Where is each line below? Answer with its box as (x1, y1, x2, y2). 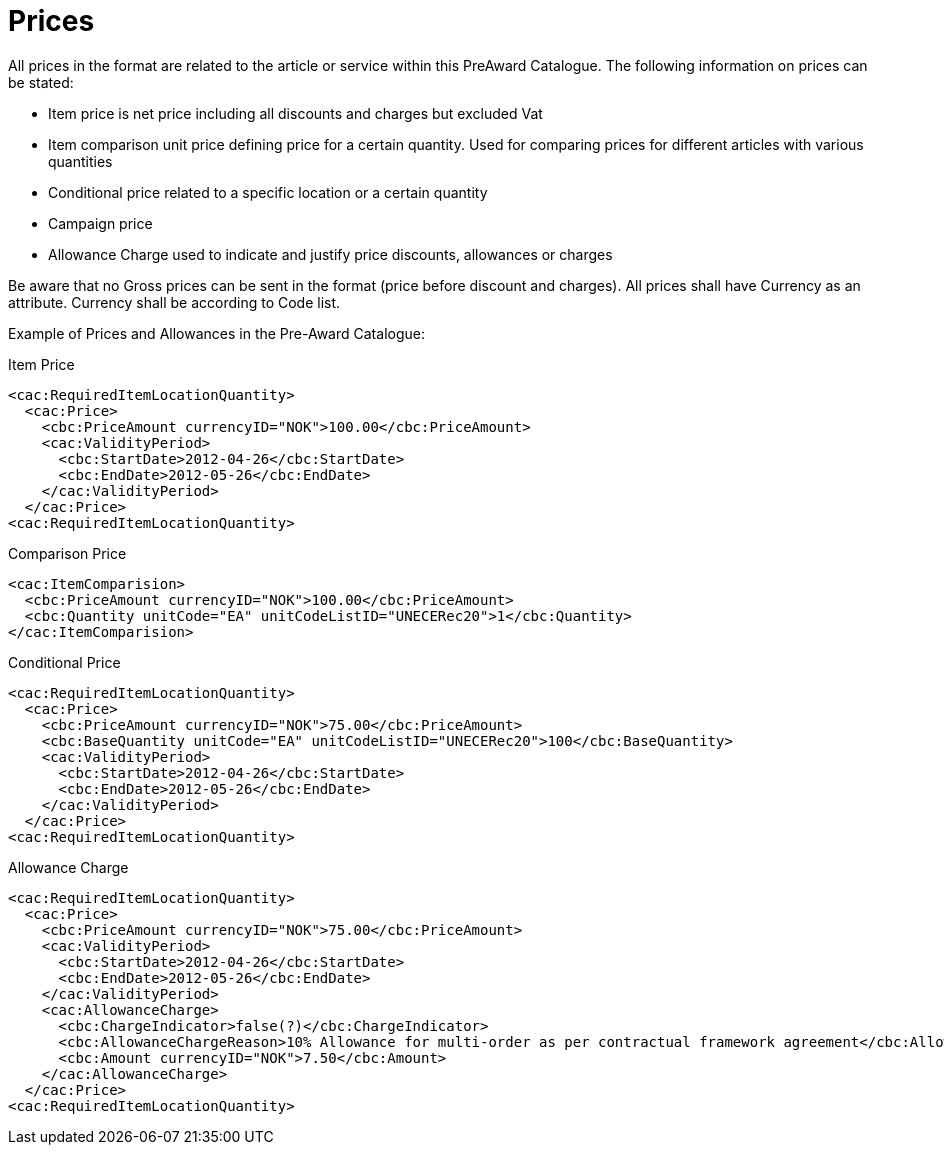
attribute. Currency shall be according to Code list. (8, 293, 341, 311)
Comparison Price (8, 544, 127, 562)
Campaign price (48, 214, 153, 232)
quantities (48, 152, 113, 170)
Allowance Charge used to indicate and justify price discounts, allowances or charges (48, 245, 613, 263)
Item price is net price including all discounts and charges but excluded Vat (48, 104, 543, 122)
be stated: (8, 73, 74, 91)
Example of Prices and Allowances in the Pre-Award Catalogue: (8, 324, 425, 342)
